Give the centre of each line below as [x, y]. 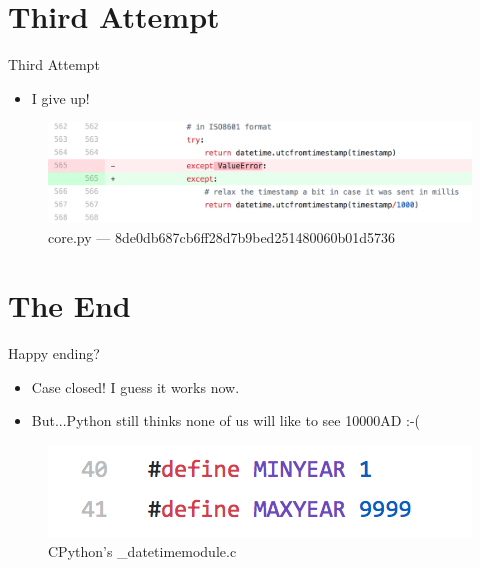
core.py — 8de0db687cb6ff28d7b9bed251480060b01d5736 [221, 236]
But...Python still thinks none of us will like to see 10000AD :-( [226, 420]
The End [69, 305]
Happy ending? [54, 353]
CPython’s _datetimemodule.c [142, 550]
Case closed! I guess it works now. [135, 386]
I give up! [60, 97]
